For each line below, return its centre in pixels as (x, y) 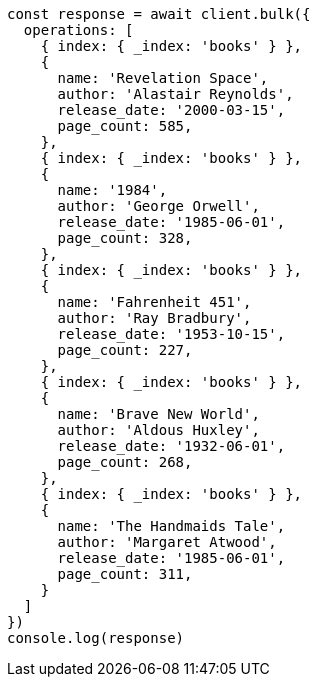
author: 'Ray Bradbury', (154, 318)
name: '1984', (112, 190)
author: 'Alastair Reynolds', (175, 94)
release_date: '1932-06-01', (171, 446)
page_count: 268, (125, 462)
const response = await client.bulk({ (159, 14)
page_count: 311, (125, 574)
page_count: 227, (125, 350)
